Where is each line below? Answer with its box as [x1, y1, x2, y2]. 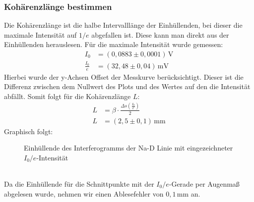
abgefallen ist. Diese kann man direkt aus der [91, 29, 229, 40]
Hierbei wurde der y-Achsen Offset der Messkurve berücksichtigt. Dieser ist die [4, 71, 244, 82]
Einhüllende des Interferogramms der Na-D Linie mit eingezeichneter [24, 143, 233, 153]
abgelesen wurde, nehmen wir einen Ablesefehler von [4, 188, 164, 199]
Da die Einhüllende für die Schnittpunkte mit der [4, 178, 154, 189]
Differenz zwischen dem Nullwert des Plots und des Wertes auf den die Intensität [4, 81, 251, 92]
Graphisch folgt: [4, 126, 53, 136]
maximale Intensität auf [4, 29, 77, 40]
